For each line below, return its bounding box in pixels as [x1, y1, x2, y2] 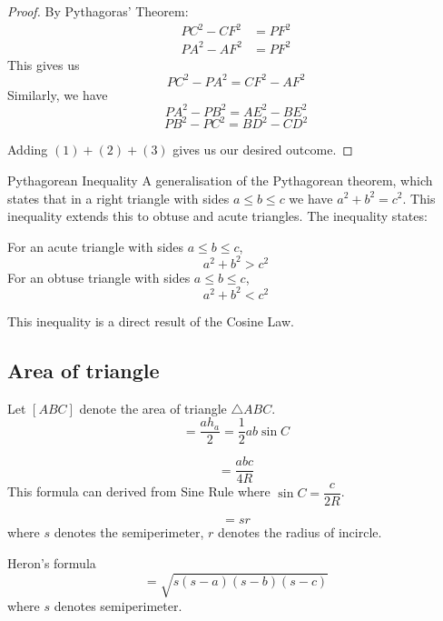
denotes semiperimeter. [54, 596, 182, 616]
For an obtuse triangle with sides [7, 267, 191, 286]
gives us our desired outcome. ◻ [172, 140, 353, 159]
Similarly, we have [7, 85, 108, 104]
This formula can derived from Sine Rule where [7, 482, 271, 501]
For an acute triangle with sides [7, 236, 184, 255]
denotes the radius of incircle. [218, 523, 382, 542]
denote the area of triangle [79, 398, 227, 417]
